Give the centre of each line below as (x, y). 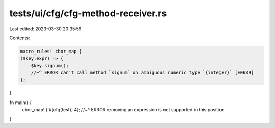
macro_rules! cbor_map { (51, 51)
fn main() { (21, 103)
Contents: (20, 38)
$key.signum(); (50, 66)
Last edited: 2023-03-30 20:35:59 (46, 29)
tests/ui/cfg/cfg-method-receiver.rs (88, 13)
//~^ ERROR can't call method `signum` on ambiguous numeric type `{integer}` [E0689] (142, 73)
